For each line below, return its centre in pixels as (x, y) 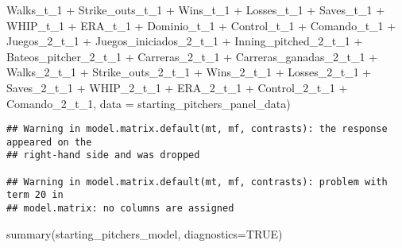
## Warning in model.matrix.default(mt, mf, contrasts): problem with (197, 182)
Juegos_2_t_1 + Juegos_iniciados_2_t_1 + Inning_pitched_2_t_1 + (185, 41)
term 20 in (35, 195)
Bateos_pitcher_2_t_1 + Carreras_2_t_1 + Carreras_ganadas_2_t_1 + (192, 56)
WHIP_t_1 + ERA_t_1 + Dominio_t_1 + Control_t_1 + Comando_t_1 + (201, 25)
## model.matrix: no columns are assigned (120, 209)
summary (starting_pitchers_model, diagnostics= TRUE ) (145, 233)
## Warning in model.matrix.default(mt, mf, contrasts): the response (197, 129)
